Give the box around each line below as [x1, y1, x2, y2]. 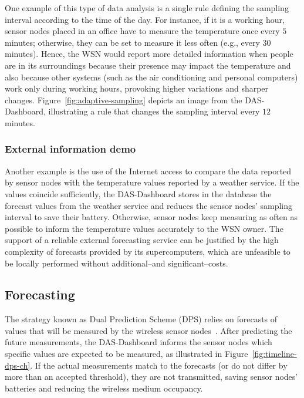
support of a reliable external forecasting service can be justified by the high [5, 234, 279, 246]
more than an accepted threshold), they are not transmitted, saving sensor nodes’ [5, 370, 298, 383]
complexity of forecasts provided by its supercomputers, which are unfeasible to [5, 245, 291, 257]
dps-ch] [5, 359, 31, 371]
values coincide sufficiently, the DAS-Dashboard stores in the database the [5, 187, 272, 200]
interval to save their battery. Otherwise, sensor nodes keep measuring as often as [5, 211, 298, 223]
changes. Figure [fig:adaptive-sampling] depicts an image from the [5, 93, 242, 106]
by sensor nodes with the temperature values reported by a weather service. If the [5, 176, 299, 188]
